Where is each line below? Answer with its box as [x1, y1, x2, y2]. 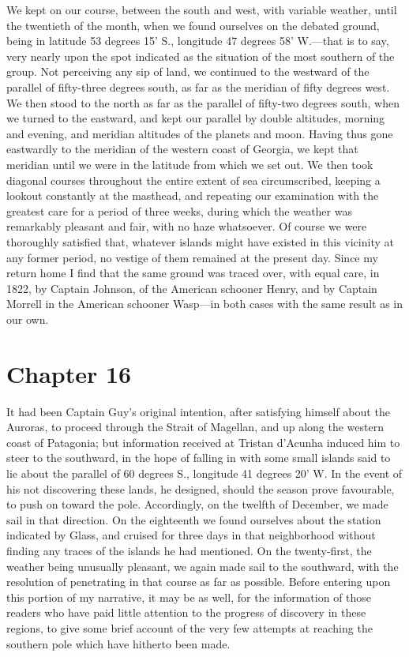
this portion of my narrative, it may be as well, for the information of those [6, 588, 372, 605]
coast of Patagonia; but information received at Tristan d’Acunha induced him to [6, 434, 400, 450]
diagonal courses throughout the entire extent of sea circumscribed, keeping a [6, 171, 381, 188]
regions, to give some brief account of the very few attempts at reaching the [6, 619, 373, 636]
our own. [6, 310, 49, 327]
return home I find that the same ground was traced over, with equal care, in [6, 265, 380, 281]
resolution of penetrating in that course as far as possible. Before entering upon [6, 573, 391, 590]
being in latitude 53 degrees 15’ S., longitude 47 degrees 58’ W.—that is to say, [6, 32, 389, 49]
